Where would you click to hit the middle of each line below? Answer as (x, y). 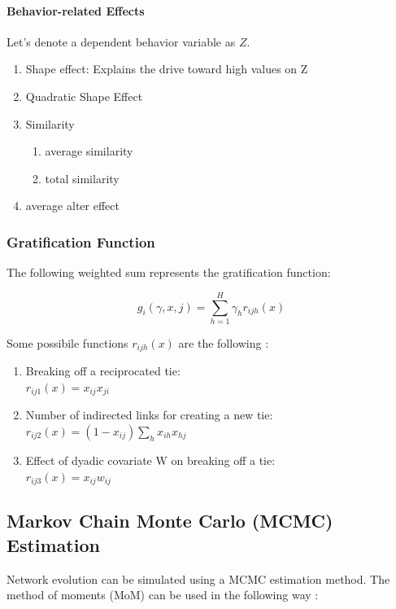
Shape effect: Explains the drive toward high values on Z (167, 69)
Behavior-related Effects (76, 10)
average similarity (89, 151)
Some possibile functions (67, 342)
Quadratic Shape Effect (84, 96)
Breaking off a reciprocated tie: (103, 371)
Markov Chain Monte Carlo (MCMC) (170, 521)
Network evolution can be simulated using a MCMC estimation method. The (198, 578)
